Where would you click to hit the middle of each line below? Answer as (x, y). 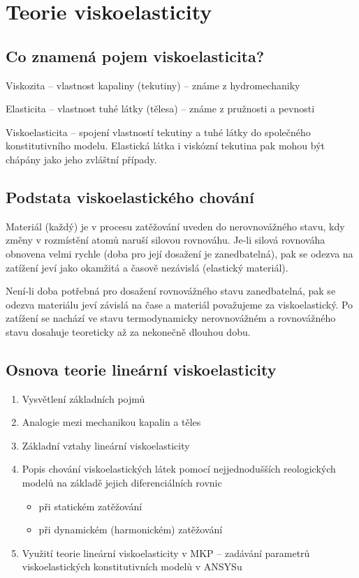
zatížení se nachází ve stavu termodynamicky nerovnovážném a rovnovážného (171, 318)
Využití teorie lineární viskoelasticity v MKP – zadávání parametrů (166, 553)
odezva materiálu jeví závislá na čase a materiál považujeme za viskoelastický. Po (179, 304)
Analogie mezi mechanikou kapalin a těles (111, 422)
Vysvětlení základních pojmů (83, 398)
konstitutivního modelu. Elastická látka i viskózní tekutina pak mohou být (166, 146)
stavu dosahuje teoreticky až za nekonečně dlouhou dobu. (128, 331)
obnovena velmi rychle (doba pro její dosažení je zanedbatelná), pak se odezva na (179, 253)
